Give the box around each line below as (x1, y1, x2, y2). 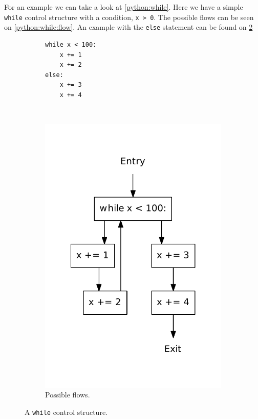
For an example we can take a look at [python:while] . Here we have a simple (4, 2, 243, 12)
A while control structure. (25, 406, 108, 417)
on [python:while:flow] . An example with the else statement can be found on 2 (4, 22, 253, 32)
